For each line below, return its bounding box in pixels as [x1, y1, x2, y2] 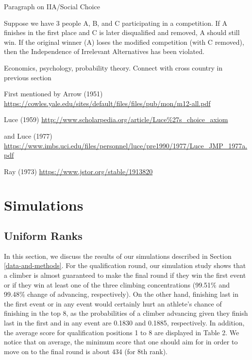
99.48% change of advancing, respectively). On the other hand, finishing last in [4, 289, 238, 299]
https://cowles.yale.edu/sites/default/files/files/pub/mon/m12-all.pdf [4, 98, 211, 108]
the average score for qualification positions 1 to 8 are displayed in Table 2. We [4, 327, 239, 337]
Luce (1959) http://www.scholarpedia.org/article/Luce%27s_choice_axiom [4, 114, 228, 125]
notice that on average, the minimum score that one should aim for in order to [4, 337, 238, 347]
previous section [4, 72, 51, 82]
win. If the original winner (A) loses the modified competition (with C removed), [4, 36, 244, 47]
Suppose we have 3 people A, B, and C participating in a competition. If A [4, 18, 227, 28]
